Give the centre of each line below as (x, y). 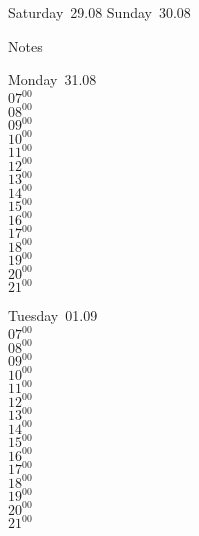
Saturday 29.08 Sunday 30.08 (99, 12)
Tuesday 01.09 (53, 315)
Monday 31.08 (52, 79)
